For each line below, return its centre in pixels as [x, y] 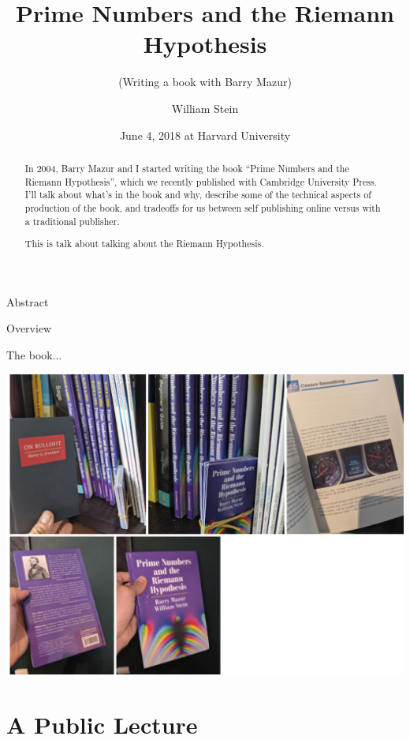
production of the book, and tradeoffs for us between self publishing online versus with [203, 207]
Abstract [28, 301]
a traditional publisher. [72, 221]
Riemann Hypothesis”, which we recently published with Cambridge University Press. [201, 181]
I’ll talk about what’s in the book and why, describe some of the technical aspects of [198, 195]
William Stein [205, 108]
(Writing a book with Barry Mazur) [205, 82]
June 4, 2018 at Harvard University [205, 135]
